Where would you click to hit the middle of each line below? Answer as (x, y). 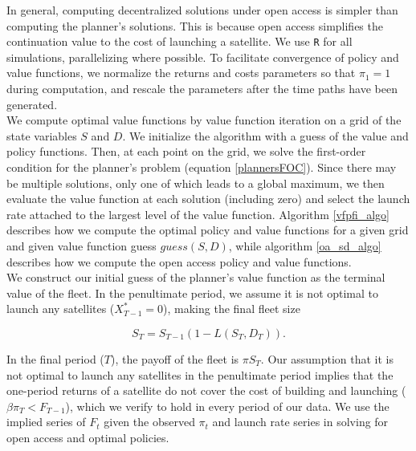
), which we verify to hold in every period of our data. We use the (227, 406)
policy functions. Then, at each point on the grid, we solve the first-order (186, 151)
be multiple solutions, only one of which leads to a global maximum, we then (196, 183)
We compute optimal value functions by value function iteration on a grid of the (204, 120)
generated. (32, 104)
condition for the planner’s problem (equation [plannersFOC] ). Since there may (202, 167)
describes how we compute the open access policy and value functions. (179, 261)
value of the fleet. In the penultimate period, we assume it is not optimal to (193, 293)
